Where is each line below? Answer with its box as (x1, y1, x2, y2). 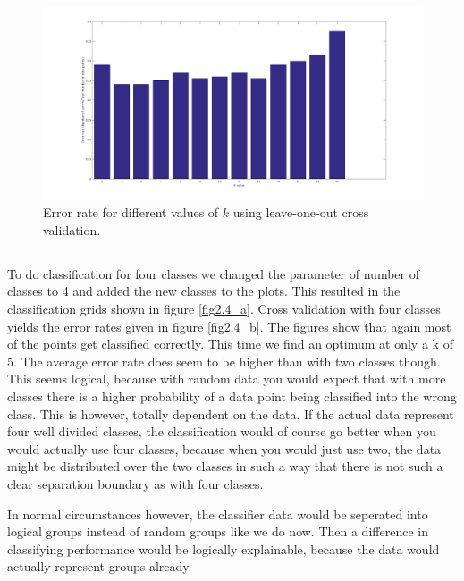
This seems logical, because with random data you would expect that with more (7, 369, 446, 388)
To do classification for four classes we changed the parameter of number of (7, 264, 419, 282)
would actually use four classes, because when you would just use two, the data (7, 439, 442, 458)
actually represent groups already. (7, 557, 192, 576)
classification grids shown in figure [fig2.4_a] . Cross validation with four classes (7, 299, 441, 318)
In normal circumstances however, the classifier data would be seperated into (7, 504, 428, 523)
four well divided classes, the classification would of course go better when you (7, 422, 436, 441)
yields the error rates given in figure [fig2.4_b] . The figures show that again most (7, 316, 451, 335)
